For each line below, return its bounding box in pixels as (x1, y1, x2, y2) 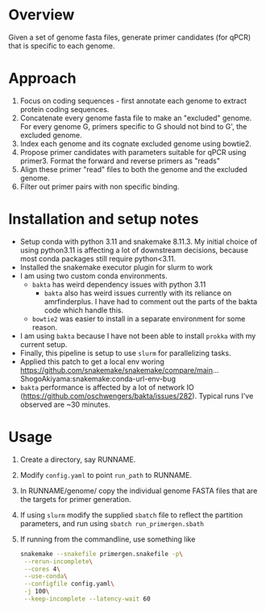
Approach (8, 69, 77, 88)
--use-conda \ (23, 572, 68, 580)
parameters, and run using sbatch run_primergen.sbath (19, 518, 204, 528)
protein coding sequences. (19, 104, 110, 114)
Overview (8, 6, 75, 24)
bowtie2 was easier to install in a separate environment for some (31, 313, 246, 324)
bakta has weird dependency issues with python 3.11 (31, 279, 206, 289)
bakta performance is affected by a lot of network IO (19, 382, 195, 392)
